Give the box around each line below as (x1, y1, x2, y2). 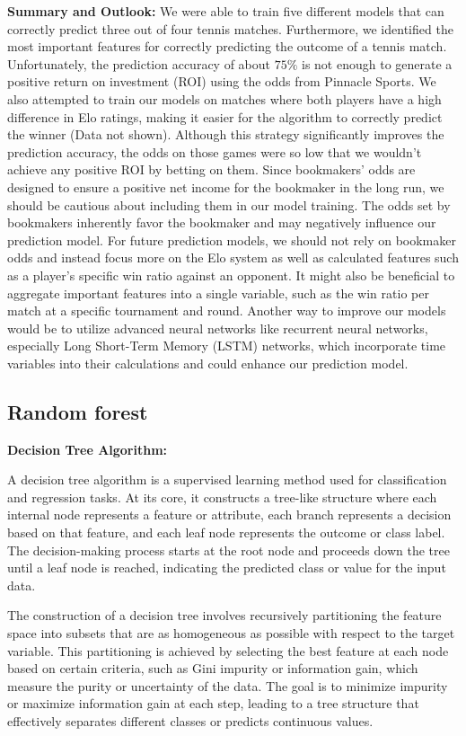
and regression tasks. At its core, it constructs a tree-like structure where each (7, 487, 437, 506)
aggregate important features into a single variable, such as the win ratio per (7, 283, 429, 302)
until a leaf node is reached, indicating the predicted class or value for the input (7, 558, 446, 577)
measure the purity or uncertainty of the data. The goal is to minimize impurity (7, 676, 448, 695)
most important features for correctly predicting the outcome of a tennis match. (7, 37, 447, 56)
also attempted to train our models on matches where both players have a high (7, 89, 442, 108)
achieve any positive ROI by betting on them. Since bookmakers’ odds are (7, 160, 416, 179)
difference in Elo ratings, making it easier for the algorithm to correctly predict (7, 107, 443, 126)
